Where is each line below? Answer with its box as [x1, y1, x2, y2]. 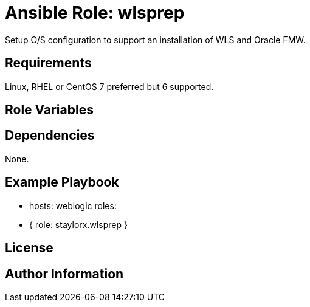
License [5, 240, 53, 256]
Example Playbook [5, 174, 119, 190]
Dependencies [5, 128, 95, 143]
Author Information [5, 266, 124, 281]
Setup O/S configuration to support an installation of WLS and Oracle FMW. [5, 34, 306, 45]
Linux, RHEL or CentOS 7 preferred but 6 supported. [5, 81, 214, 92]
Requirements [5, 55, 92, 71]
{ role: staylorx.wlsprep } [29, 219, 128, 230]
